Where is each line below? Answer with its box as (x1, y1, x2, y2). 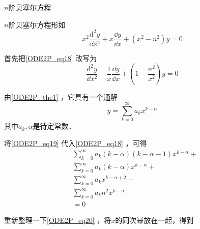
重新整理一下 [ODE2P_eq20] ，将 (4, 214, 111, 225)
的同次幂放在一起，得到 (115, 214, 194, 225)
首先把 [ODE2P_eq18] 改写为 (4, 52, 97, 63)
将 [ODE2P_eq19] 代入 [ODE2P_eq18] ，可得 (4, 137, 147, 148)
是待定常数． (33, 121, 76, 131)
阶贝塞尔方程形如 (8, 19, 66, 30)
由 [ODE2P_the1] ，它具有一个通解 (4, 92, 118, 102)
